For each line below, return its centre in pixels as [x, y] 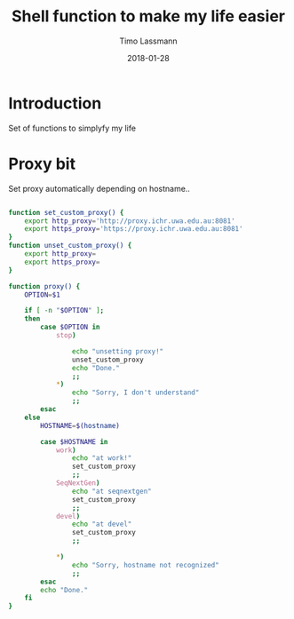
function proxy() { [44, 286]
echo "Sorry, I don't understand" [135, 393]
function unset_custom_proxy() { [70, 246]
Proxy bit [42, 164]
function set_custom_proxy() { [66, 212]
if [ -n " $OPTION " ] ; [64, 311]
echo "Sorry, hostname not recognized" [145, 565]
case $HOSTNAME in [74, 441]
